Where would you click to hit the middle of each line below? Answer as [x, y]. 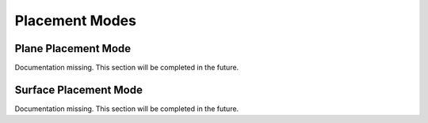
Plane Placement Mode [73, 48]
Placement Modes [75, 20]
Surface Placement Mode [78, 89]
